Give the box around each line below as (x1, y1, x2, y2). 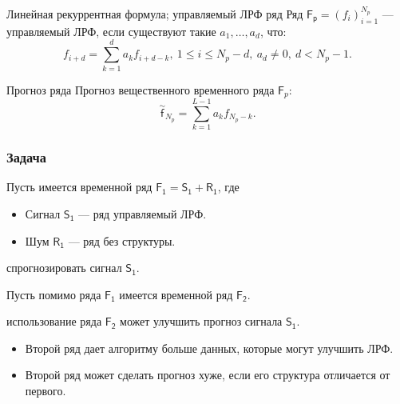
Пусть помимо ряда (6, 286, 101, 302)
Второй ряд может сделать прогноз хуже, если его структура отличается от (25, 366, 390, 383)
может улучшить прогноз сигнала (120, 313, 283, 330)
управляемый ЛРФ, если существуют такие (6, 22, 216, 39)
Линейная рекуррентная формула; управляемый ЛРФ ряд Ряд (6, 6, 303, 22)
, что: (259, 22, 287, 39)
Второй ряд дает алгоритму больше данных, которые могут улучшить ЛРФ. (25, 339, 394, 356)
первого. (25, 382, 66, 399)
